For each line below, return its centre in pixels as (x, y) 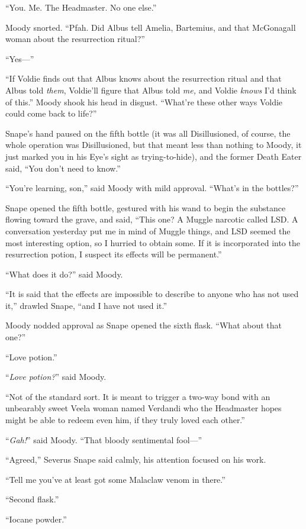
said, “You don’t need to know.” (63, 168)
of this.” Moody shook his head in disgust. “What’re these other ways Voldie (144, 101)
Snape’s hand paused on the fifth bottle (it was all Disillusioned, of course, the (148, 133)
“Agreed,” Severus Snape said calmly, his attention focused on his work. (136, 459)
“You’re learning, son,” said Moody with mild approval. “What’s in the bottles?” (152, 188)
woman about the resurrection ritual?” (75, 39)
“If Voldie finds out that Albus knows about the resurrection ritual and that (144, 78)
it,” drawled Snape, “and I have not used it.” (86, 305)
